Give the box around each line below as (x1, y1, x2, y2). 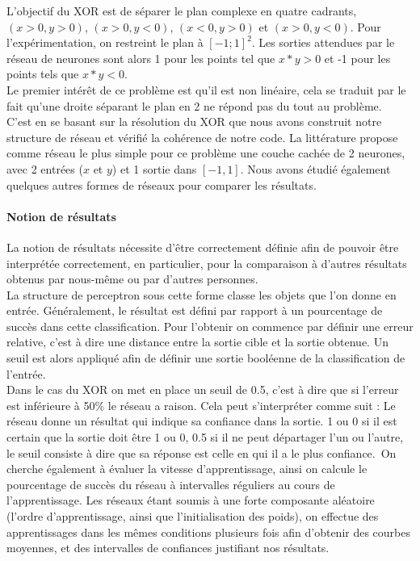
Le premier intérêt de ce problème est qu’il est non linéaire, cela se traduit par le (6, 81, 406, 98)
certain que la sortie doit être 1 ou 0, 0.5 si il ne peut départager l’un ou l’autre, (6, 429, 404, 446)
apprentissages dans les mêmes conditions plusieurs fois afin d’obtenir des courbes (6, 523, 411, 540)
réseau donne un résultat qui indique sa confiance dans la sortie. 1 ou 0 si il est (6, 412, 397, 429)
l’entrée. (6, 365, 46, 382)
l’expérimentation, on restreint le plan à (6, 34, 204, 51)
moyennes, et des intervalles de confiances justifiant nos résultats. (6, 539, 330, 556)
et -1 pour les (324, 49, 391, 66)
